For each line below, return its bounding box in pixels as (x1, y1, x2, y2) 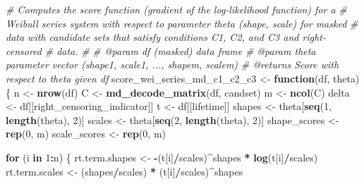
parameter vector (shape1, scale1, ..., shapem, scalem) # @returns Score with (6, 57, 339, 72)
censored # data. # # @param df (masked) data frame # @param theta (6, 43, 316, 58)
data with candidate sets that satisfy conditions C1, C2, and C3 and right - (6, 30, 326, 44)
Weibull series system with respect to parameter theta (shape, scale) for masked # (6, 16, 358, 30)
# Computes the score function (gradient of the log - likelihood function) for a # (6, 2, 347, 16)
